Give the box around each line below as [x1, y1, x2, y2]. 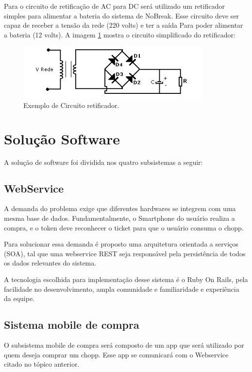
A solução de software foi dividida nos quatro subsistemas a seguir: [4, 157, 203, 167]
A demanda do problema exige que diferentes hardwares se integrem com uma [4, 203, 236, 213]
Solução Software [4, 128, 120, 148]
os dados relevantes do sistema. [4, 258, 97, 268]
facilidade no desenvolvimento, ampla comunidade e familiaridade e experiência [4, 283, 239, 294]
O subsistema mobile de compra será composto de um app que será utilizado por [4, 340, 244, 350]
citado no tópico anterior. [4, 359, 80, 369]
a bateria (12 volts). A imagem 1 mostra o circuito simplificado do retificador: [4, 29, 235, 39]
